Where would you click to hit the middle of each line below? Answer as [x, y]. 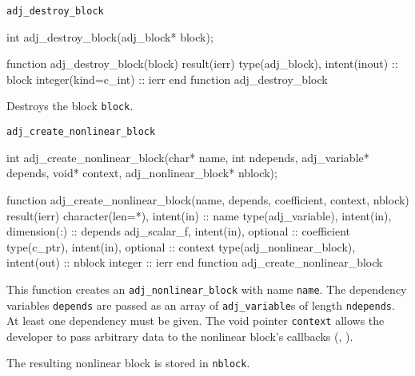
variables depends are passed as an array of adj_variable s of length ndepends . [201, 305]
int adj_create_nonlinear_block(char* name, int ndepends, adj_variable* [188, 157]
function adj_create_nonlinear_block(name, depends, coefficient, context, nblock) [208, 199]
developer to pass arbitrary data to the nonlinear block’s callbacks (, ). [180, 336]
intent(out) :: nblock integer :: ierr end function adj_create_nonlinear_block [195, 262]
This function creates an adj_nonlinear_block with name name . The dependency [207, 289]
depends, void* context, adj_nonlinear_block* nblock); [142, 173]
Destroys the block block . [70, 106]
